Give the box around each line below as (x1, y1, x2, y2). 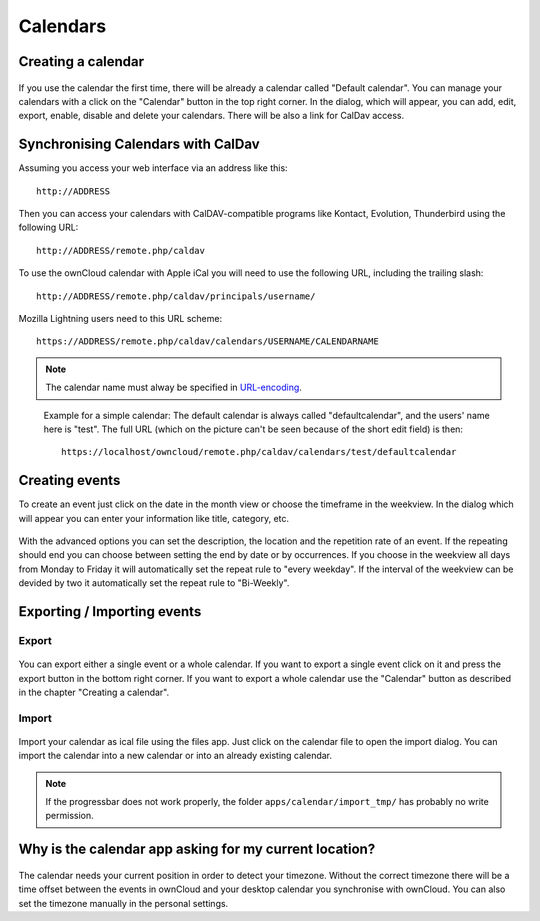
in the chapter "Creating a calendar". (18, 686, 170, 698)
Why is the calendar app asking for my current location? (18, 841, 376, 858)
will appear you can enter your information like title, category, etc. (18, 512, 290, 524)
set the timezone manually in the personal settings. (18, 897, 229, 909)
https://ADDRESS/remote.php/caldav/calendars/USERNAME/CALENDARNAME (36, 336, 379, 347)
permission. (45, 810, 94, 822)
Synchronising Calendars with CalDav (18, 136, 260, 153)
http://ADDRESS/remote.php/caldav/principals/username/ (36, 290, 316, 302)
